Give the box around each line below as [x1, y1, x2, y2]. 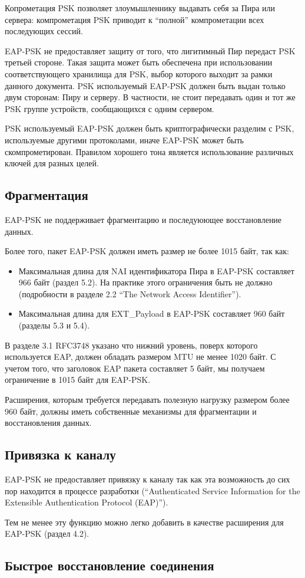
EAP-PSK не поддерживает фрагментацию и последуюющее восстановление [5, 213, 282, 225]
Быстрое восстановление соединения [5, 556, 214, 574]
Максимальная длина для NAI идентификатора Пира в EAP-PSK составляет [18, 264, 294, 277]
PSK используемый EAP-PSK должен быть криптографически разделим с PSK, [5, 122, 294, 134]
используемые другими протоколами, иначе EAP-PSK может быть [5, 133, 244, 146]
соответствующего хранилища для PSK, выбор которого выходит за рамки [5, 67, 273, 80]
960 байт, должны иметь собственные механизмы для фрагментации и [5, 405, 257, 417]
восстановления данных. [5, 416, 92, 429]
